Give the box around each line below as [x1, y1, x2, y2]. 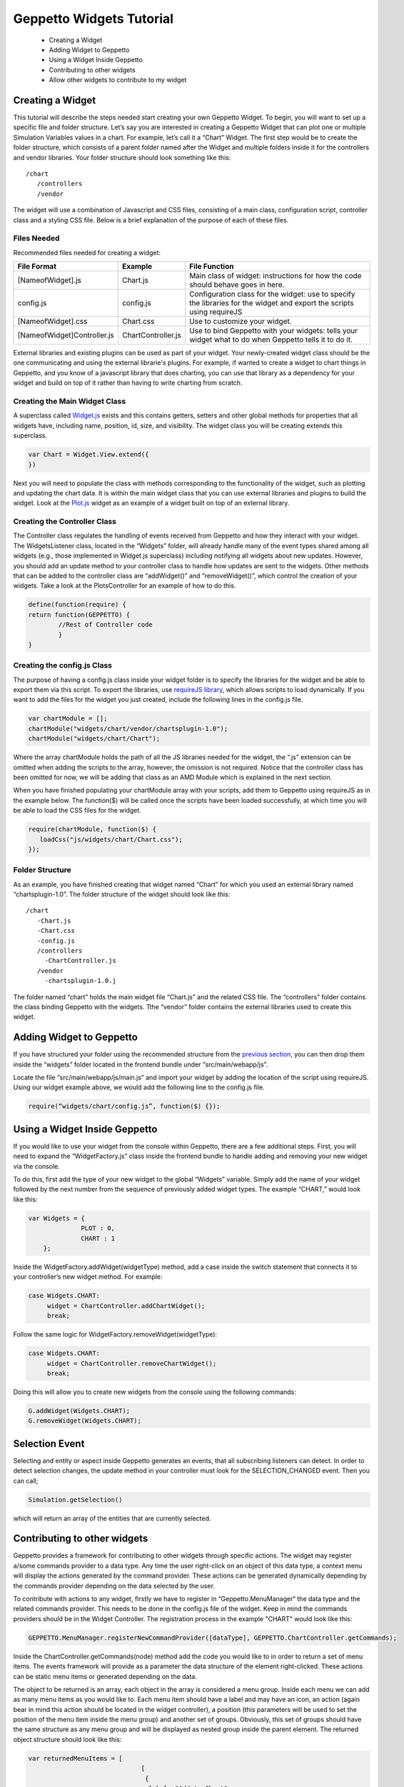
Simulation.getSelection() [28, 1495, 123, 1504]
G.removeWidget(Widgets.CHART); [28, 1417, 142, 1425]
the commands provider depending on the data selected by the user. [13, 1581, 216, 1590]
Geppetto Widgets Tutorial [13, 11, 174, 26]
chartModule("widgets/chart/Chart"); [28, 735, 161, 743]
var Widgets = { [28, 1214, 86, 1222]
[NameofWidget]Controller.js [17, 330, 114, 340]
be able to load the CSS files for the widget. [13, 806, 142, 815]
